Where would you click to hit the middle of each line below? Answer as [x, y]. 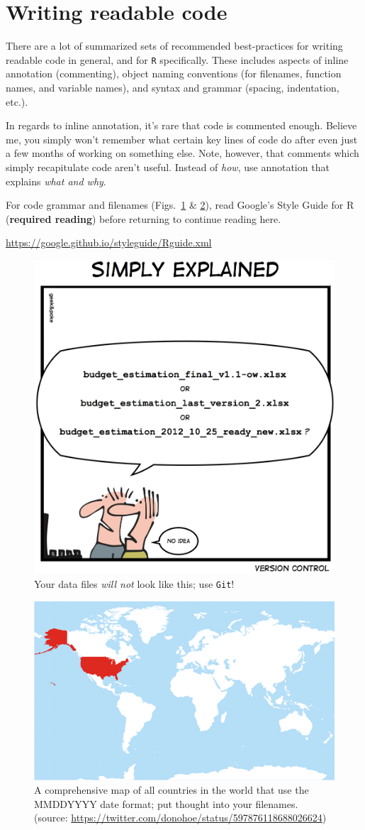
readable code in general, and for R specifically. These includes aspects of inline [177, 59]
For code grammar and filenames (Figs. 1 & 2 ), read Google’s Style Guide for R [180, 205]
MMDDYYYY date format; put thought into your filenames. [166, 803]
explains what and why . [56, 181]
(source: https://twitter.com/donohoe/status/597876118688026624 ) [180, 818]
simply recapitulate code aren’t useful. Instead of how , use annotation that [168, 166]
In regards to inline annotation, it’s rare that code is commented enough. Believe [181, 125]
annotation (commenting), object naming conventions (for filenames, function [174, 73]
